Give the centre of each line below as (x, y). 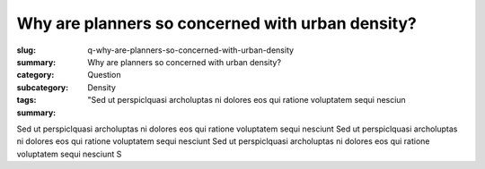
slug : (26, 50)
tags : (26, 100)
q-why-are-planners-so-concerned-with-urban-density (191, 50)
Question (104, 75)
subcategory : (43, 87)
